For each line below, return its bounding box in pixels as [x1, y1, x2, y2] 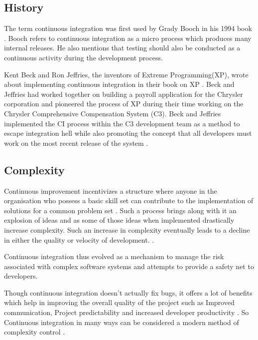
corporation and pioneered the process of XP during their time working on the [4, 98, 244, 109]
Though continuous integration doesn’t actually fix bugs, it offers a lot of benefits [4, 287, 253, 298]
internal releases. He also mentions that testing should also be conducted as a [4, 42, 241, 53]
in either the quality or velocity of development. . [4, 234, 154, 245]
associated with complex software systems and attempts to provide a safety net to [4, 261, 254, 271]
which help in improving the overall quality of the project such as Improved [4, 297, 235, 308]
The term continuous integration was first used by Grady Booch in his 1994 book [4, 23, 252, 33]
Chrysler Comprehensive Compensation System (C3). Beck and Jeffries [4, 108, 221, 118]
